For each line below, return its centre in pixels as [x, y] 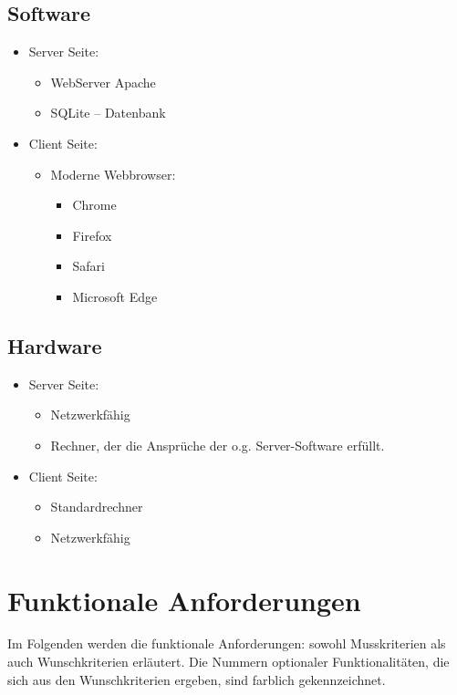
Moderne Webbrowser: [113, 174]
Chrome [94, 205]
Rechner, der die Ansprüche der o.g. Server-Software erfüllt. [218, 445]
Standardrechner [97, 507]
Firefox [92, 235]
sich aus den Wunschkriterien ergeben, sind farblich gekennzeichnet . [197, 679]
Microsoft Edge [115, 296]
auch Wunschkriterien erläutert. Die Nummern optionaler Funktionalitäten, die [228, 662]
